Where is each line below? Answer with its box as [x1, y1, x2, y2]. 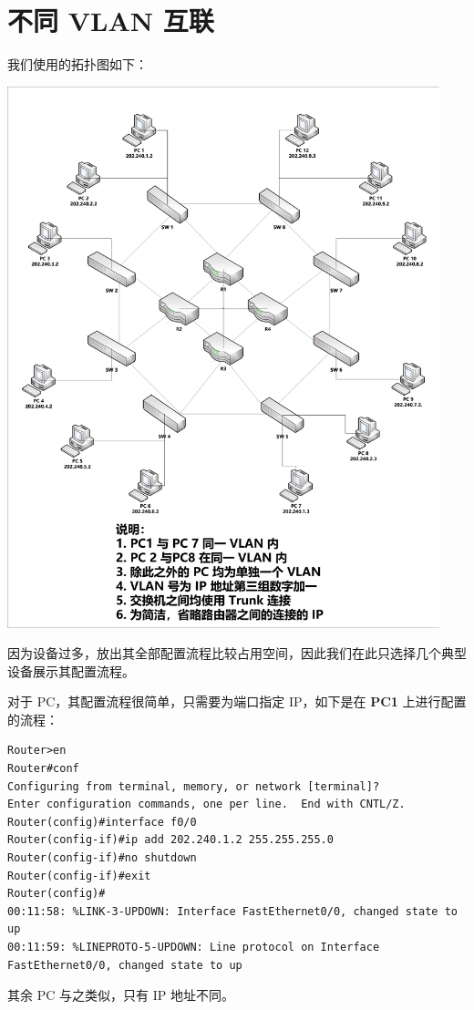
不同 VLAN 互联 [7, 2, 214, 39]
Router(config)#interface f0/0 [7, 815, 197, 829]
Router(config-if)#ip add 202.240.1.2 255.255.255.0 [7, 833, 334, 847]
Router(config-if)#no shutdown [7, 851, 197, 865]
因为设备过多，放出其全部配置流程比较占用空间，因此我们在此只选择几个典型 [7, 644, 467, 663]
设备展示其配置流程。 [7, 661, 135, 680]
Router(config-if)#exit [7, 869, 151, 882]
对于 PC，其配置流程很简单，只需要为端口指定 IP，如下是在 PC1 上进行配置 [7, 692, 467, 711]
